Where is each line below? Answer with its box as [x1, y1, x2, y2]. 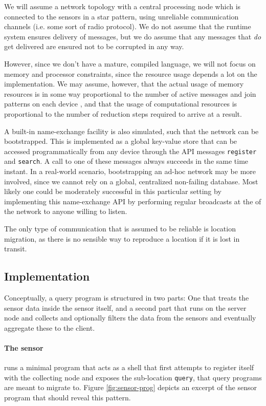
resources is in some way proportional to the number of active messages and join [4, 88, 256, 99]
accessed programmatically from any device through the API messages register [4, 145, 257, 156]
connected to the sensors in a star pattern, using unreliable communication [4, 11, 239, 22]
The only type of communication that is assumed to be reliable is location [4, 223, 236, 233]
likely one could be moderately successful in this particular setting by [4, 186, 221, 197]
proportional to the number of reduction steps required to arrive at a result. [4, 108, 242, 119]
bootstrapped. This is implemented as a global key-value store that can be [4, 136, 237, 146]
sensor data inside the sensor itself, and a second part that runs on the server [4, 302, 247, 313]
